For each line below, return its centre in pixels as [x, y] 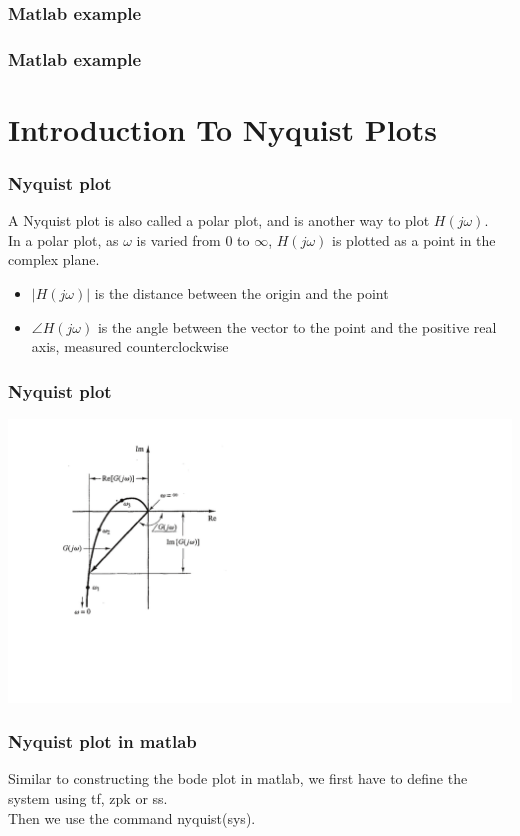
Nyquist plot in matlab [102, 741]
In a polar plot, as [63, 239]
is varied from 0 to [193, 239]
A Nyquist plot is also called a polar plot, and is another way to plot [219, 220]
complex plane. [54, 259]
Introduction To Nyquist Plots [223, 128]
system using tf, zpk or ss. [88, 797]
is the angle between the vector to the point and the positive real [297, 326]
